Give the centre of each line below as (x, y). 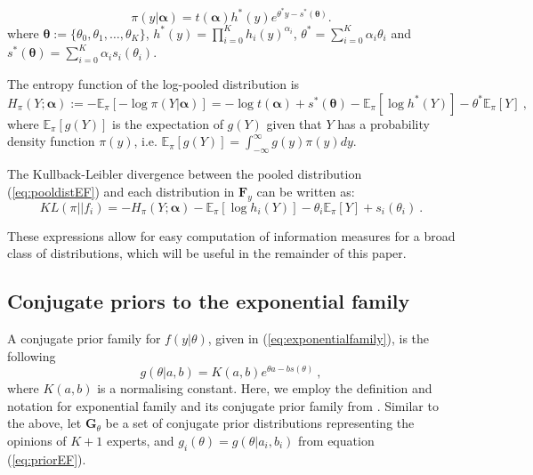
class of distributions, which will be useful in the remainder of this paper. (207, 253)
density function (51, 141)
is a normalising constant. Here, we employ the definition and (265, 388)
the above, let (44, 423)
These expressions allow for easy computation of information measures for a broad (231, 235)
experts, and (140, 440)
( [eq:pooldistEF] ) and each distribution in (121, 191)
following (32, 355)
